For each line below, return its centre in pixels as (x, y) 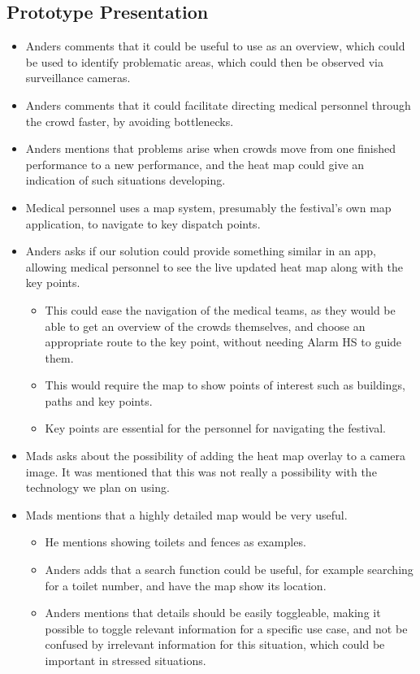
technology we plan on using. (97, 487)
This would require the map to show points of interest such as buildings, (225, 385)
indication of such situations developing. (126, 180)
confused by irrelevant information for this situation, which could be (215, 644)
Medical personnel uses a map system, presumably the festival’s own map (208, 207)
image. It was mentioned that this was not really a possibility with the (201, 471)
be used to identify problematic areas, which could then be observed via (204, 61)
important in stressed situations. (126, 661)
